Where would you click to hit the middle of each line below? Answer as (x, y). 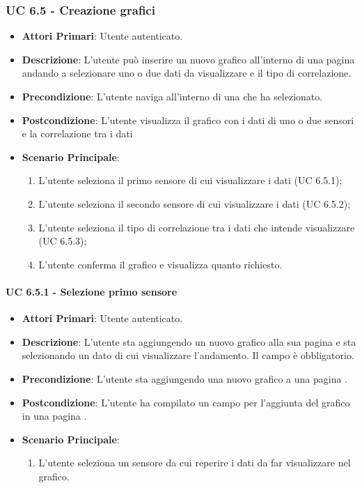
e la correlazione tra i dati (77, 134)
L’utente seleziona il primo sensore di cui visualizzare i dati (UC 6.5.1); (190, 180)
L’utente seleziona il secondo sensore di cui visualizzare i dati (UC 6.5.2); (195, 203)
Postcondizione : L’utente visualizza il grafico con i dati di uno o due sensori (188, 120)
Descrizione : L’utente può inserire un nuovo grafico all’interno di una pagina (188, 59)
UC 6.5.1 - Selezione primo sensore (92, 291)
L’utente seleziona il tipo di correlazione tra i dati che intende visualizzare (197, 227)
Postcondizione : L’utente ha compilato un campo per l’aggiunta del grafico (186, 402)
